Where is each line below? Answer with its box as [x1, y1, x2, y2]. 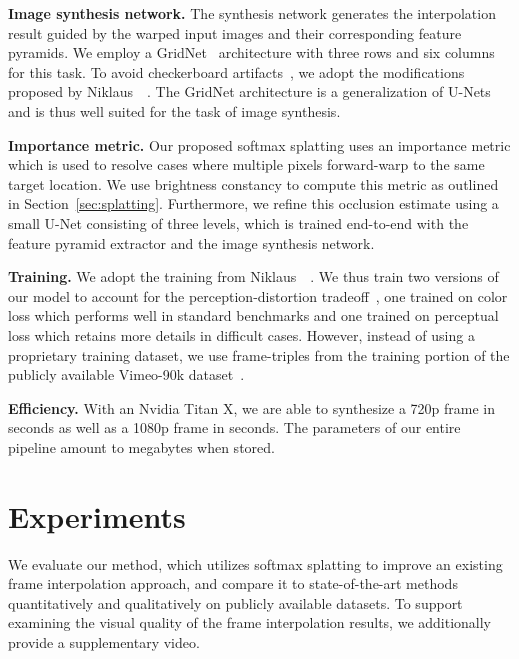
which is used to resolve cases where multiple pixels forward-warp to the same [8, 154, 485, 175]
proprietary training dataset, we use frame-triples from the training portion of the [8, 344, 510, 365]
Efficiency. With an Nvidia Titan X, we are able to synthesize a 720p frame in [8, 397, 496, 418]
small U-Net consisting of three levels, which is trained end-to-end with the [8, 212, 469, 233]
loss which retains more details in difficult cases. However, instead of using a [8, 324, 475, 345]
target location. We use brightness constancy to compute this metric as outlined [8, 173, 499, 194]
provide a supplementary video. [8, 631, 200, 652]
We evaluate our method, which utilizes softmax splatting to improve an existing [8, 553, 503, 574]
